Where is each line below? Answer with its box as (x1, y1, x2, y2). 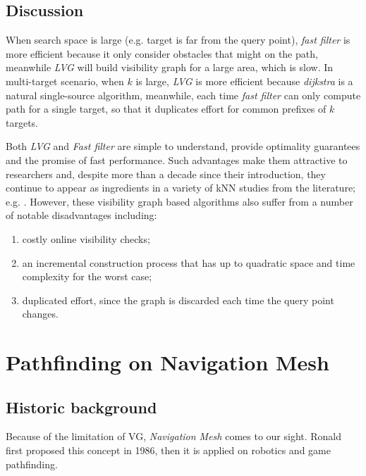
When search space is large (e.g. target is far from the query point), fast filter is (6, 32, 350, 47)
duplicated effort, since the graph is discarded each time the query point (22, 292, 334, 307)
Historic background (6, 396, 157, 418)
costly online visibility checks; (22, 231, 150, 246)
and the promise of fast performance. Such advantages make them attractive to (6, 152, 348, 167)
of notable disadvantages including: (6, 208, 157, 223)
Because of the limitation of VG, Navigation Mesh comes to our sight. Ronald (6, 429, 342, 444)
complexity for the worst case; (22, 269, 152, 284)
